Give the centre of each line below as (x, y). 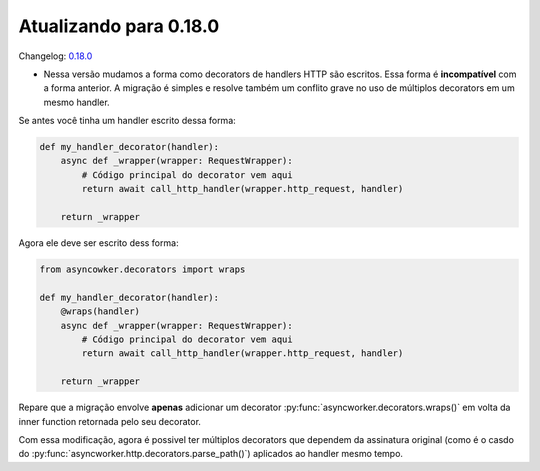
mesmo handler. (76, 102)
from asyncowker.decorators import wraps (142, 269)
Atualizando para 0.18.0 (119, 26)
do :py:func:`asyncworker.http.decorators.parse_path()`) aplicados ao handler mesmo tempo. (211, 454)
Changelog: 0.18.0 (55, 56)
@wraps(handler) (100, 311)
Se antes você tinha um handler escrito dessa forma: (127, 121)
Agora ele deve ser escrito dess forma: (98, 243)
